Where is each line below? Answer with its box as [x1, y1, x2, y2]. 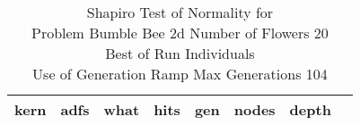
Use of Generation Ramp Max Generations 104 [32, 63, 328, 84]
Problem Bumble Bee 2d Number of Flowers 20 [31, 22, 329, 43]
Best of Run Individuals [105, 43, 255, 63]
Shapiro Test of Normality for [86, 2, 274, 22]
